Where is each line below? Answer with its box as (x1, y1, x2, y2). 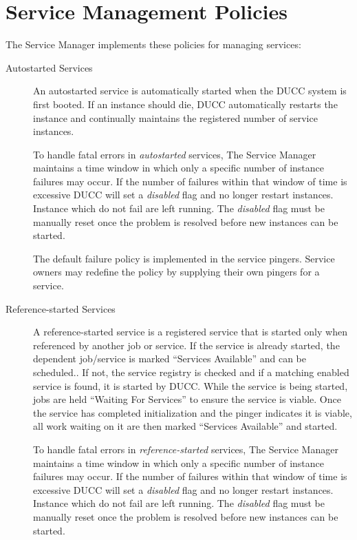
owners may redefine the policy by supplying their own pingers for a (33, 264, 320, 279)
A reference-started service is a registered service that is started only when (33, 324, 347, 339)
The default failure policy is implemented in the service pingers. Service (33, 251, 335, 265)
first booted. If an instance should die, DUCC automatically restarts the (33, 96, 338, 111)
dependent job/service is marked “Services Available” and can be (33, 351, 306, 366)
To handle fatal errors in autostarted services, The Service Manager (33, 147, 316, 161)
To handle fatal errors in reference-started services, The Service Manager (33, 442, 338, 456)
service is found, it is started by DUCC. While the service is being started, (33, 378, 348, 393)
